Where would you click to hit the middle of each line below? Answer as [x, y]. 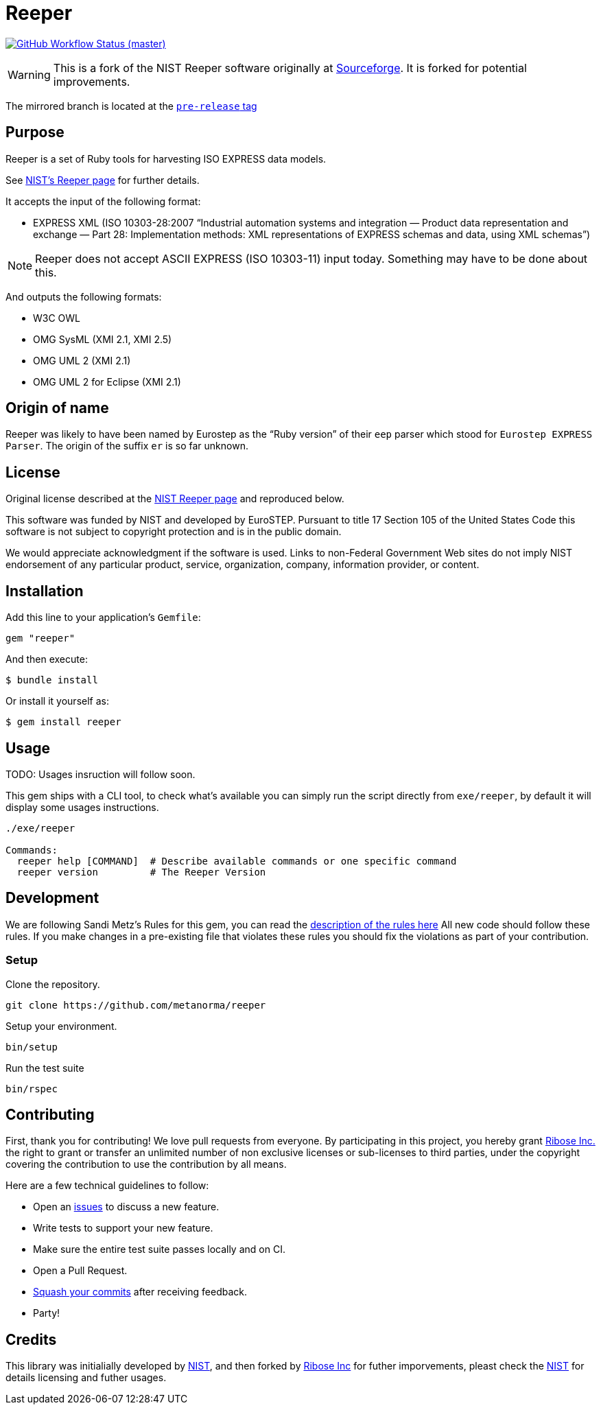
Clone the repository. [53, 984]
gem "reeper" [40, 638]
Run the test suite [45, 1068]
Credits [31, 1339]
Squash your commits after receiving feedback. [140, 1292]
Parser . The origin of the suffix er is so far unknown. [127, 446]
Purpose [35, 132]
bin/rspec [32, 1089]
